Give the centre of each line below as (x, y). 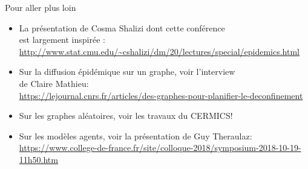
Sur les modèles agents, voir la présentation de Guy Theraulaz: (136, 136)
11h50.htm (38, 159)
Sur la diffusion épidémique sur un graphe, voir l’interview (127, 72)
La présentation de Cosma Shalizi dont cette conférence (122, 27)
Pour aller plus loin (41, 7)
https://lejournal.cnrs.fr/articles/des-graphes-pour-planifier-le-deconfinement (161, 95)
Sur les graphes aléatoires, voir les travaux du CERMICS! (126, 116)
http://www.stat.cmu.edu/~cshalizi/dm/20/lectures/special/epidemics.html (159, 51)
